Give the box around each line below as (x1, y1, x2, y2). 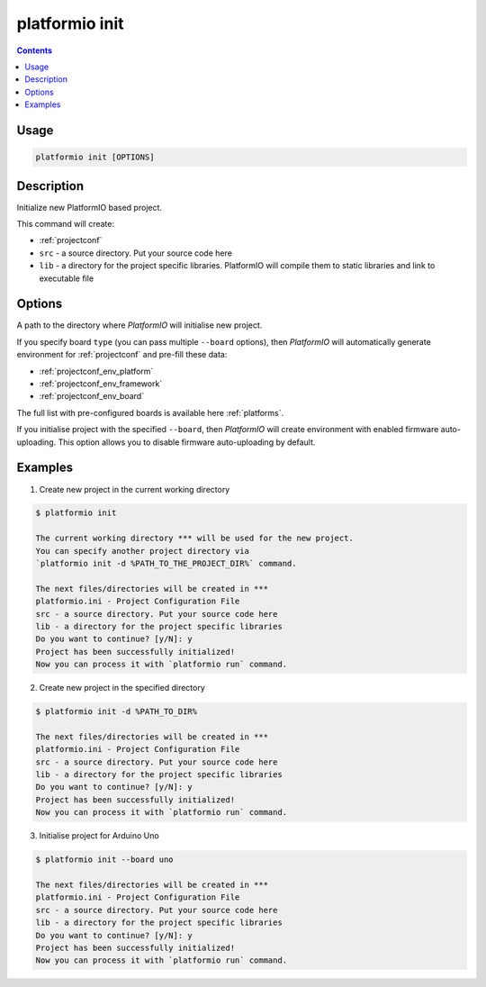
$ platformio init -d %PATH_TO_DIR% (35, 707, 198, 717)
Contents (16, 45, 53, 56)
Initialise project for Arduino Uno (39, 830, 159, 841)
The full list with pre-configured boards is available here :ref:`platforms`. (16, 407, 284, 418)
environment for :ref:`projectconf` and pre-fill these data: (16, 349, 228, 360)
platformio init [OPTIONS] (35, 152, 155, 162)
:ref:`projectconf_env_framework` (39, 378, 163, 389)
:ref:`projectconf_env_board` (39, 391, 144, 402)
